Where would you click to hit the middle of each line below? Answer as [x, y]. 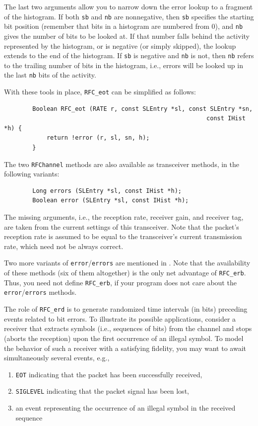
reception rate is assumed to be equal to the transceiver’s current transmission [123, 236]
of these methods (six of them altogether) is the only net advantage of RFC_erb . [125, 273]
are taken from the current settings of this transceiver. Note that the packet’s [122, 226]
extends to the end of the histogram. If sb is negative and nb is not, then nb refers [129, 55]
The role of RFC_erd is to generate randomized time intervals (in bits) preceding [126, 309]
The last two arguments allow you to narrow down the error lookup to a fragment [129, 6]
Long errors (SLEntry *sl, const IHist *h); [107, 191]
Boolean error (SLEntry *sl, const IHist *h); [111, 201]
